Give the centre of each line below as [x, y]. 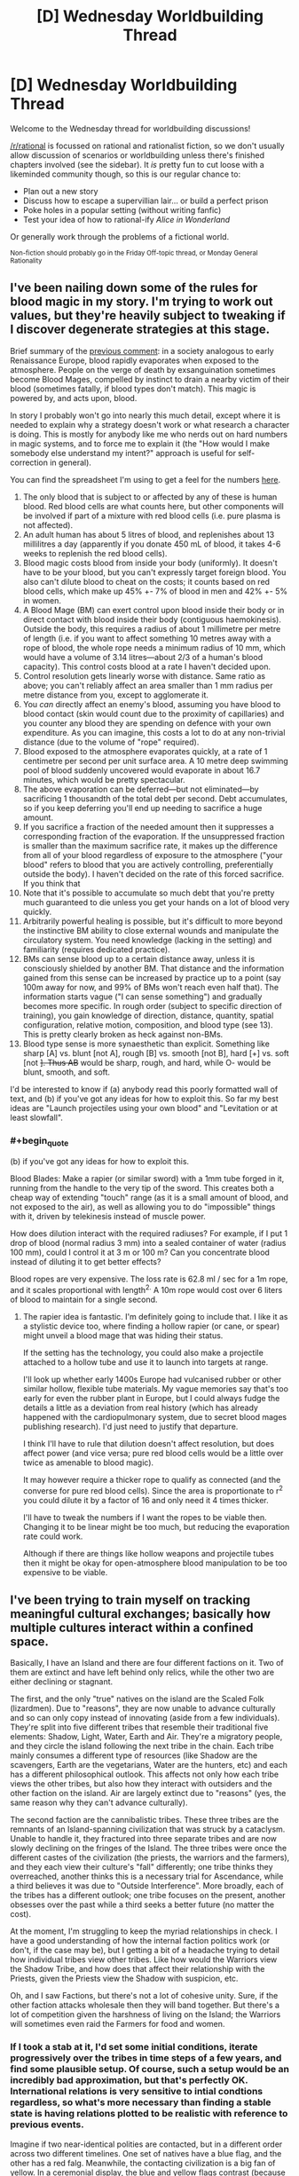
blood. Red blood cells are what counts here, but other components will [153, 506]
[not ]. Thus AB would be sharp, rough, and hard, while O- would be [147, 1062]
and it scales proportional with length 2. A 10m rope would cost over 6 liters [146, 1289]
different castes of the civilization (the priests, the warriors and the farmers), [150, 1857]
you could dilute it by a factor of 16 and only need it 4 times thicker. [146, 1500]
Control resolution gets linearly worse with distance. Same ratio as [144, 675]
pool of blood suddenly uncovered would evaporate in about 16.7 [142, 770]
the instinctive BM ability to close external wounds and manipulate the [151, 930]
